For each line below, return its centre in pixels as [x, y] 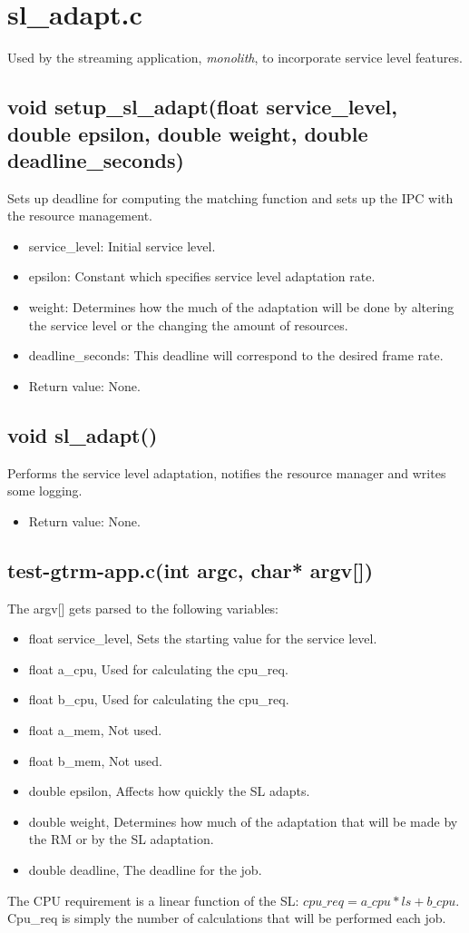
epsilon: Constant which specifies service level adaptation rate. [202, 276]
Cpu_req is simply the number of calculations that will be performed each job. [227, 918]
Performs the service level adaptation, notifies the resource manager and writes [227, 472]
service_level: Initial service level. [122, 246]
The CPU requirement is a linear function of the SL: [153, 900]
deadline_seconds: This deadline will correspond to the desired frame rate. [236, 355]
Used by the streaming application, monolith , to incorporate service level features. [235, 58]
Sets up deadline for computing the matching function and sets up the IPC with [230, 197]
